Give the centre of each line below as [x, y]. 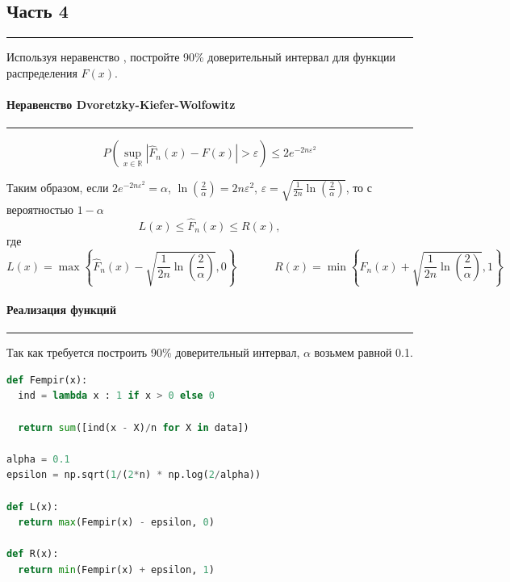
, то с [359, 187]
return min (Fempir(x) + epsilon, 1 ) [116, 569]
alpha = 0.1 [38, 459]
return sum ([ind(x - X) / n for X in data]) [134, 427]
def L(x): [33, 507]
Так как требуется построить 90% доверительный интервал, [153, 352]
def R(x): [33, 554]
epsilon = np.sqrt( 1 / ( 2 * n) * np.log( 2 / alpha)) [134, 475]
